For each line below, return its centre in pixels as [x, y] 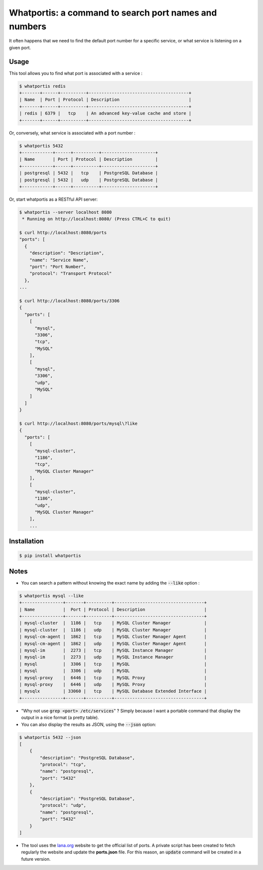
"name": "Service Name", [59, 260]
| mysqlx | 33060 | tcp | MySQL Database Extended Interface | [113, 691]
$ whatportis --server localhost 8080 [66, 212]
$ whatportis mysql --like [51, 596]
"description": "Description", [67, 253]
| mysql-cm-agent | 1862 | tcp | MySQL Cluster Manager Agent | [113, 637]
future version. [36, 859]
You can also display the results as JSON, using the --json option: [89, 724]
